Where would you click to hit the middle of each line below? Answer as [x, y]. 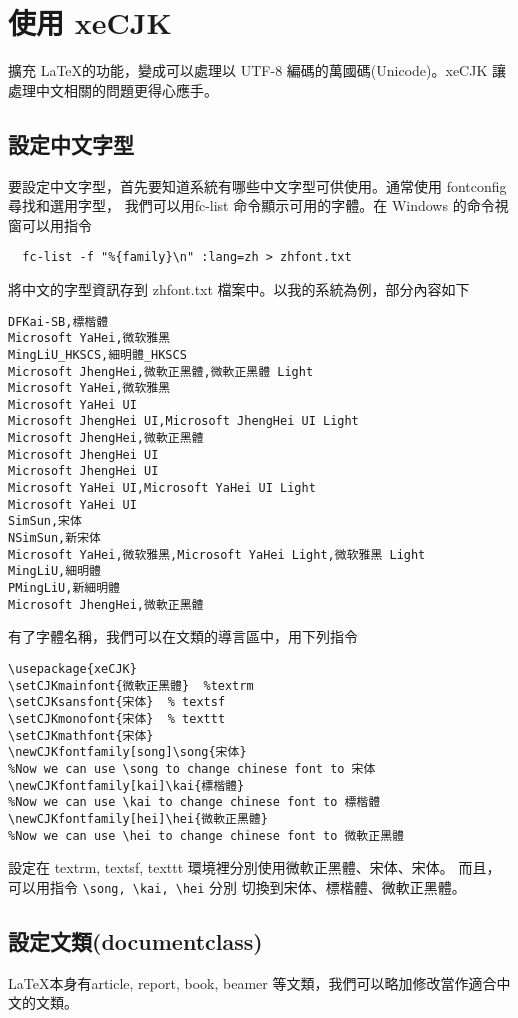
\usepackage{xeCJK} [72, 668]
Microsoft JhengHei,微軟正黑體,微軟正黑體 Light [161, 371]
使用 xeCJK [90, 22]
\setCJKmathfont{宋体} [81, 735]
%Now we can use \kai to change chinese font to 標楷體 [194, 802]
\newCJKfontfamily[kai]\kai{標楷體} [126, 785]
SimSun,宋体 [45, 521]
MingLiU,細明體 [54, 571]
